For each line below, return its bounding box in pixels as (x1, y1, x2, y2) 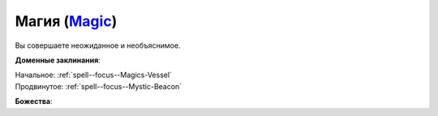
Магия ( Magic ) (15, 12, 118, 30)
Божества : (15, 97, 53, 106)
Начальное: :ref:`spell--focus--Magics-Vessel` (15, 70, 172, 80)
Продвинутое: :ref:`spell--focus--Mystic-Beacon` (15, 81, 182, 91)
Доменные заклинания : (15, 55, 101, 65)
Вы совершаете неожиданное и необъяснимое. (15, 41, 181, 50)
